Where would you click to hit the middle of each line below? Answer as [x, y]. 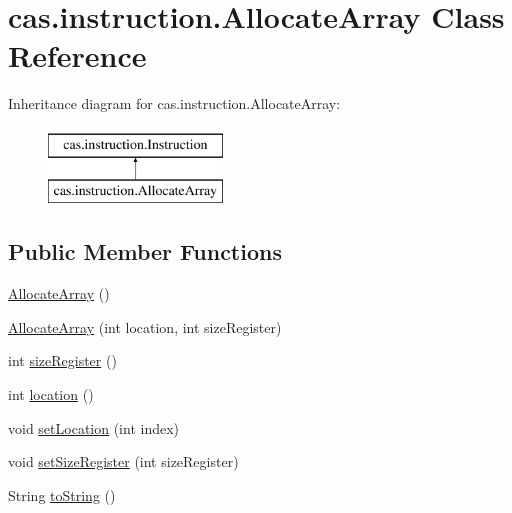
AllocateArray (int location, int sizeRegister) [145, 326]
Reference [77, 55]
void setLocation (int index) [94, 427]
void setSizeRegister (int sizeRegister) [123, 461]
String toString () [62, 494]
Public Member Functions [145, 251]
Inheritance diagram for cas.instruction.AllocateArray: [174, 103]
